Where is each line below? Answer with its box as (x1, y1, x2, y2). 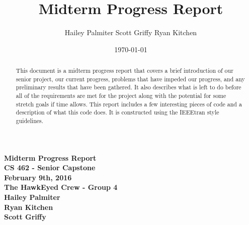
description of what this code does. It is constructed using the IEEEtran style (16, 108, 219, 117)
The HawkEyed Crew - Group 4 (4, 182, 118, 192)
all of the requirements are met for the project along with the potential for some (16, 91, 226, 100)
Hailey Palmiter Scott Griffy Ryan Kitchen (64, 27, 197, 38)
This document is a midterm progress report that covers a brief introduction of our (16, 66, 233, 75)
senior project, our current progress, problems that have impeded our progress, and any (16, 74, 245, 83)
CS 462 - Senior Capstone (4, 162, 96, 173)
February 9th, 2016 (4, 172, 72, 182)
